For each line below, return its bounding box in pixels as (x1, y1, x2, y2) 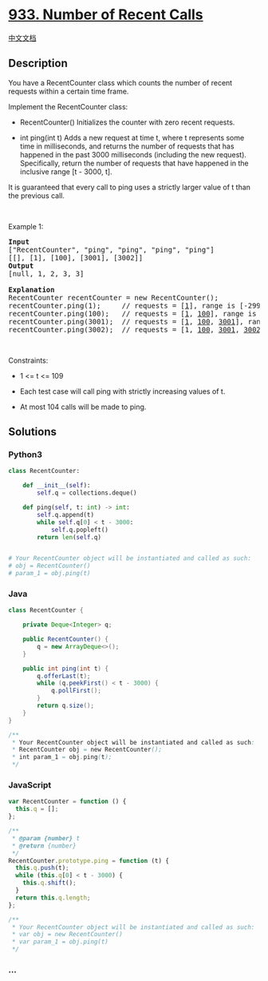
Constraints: (8, 355, 49, 365)
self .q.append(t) (37, 510, 94, 518)
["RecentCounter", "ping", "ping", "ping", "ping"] (8, 245, 215, 254)
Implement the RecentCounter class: (8, 101, 128, 111)
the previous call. (8, 190, 65, 201)
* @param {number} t (11, 834, 81, 842)
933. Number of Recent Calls (8, 6, 203, 24)
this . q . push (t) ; (15, 864, 69, 872)
